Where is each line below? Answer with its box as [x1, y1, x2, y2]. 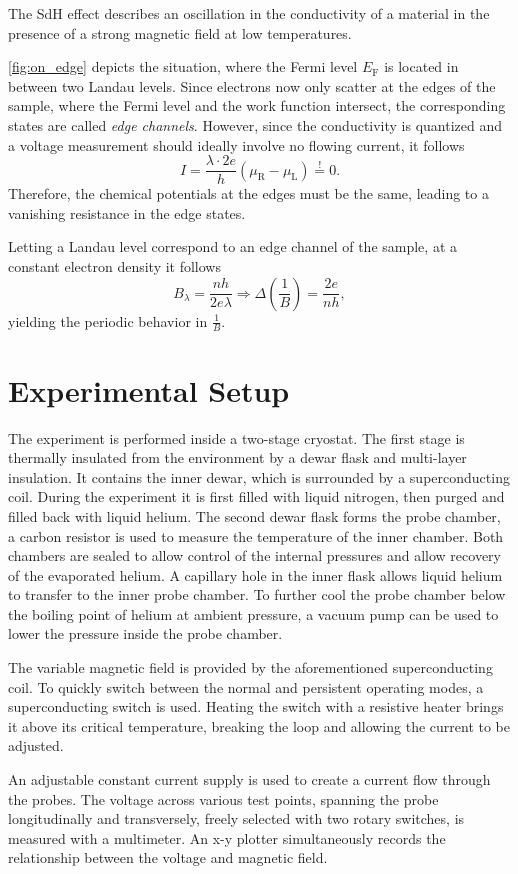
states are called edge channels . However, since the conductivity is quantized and [8, 114, 503, 135]
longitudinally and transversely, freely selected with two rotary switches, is [8, 808, 465, 829]
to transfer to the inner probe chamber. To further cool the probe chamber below [8, 584, 506, 605]
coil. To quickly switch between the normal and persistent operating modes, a [8, 676, 484, 697]
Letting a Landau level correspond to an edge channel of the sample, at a [8, 236, 457, 257]
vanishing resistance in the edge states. [8, 202, 246, 223]
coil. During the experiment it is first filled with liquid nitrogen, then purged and [8, 486, 505, 507]
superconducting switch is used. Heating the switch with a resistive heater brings [8, 696, 504, 717]
